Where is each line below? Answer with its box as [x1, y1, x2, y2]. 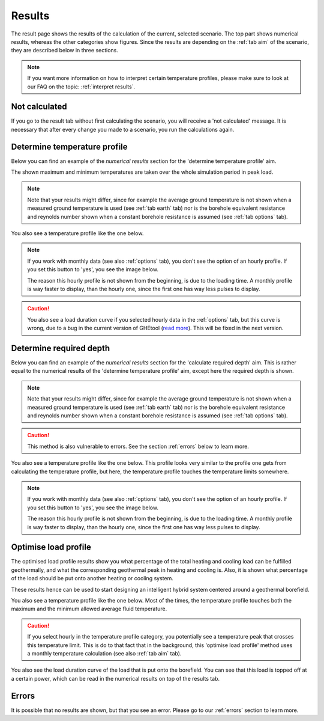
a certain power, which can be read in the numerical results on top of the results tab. [11, 675, 220, 682]
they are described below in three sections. [11, 47, 118, 54]
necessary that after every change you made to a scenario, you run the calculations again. [11, 126, 235, 133]
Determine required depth [11, 343, 110, 353]
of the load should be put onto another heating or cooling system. [11, 575, 173, 582]
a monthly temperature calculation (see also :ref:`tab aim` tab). [27, 649, 182, 657]
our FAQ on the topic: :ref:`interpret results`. [27, 83, 135, 90]
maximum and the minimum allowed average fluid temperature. [11, 605, 167, 613]
